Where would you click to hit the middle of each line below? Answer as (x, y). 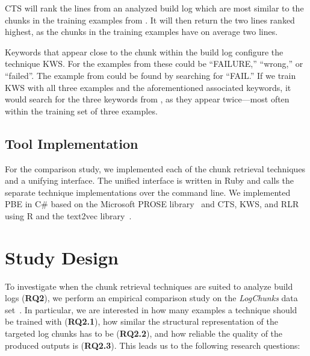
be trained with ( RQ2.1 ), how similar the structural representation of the (141, 321)
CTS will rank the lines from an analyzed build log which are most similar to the (154, 8)
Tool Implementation (72, 143)
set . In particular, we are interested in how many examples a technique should (151, 309)
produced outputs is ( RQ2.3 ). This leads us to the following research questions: (153, 345)
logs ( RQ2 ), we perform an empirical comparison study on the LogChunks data (151, 298)
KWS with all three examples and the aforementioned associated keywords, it (148, 87)
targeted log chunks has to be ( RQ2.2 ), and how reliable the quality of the (144, 333)
